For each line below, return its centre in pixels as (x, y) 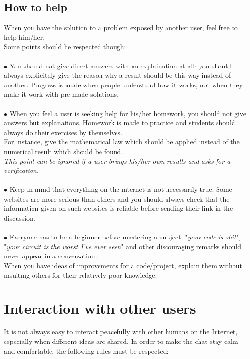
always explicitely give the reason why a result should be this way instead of (117, 75)
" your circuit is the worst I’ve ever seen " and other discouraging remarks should (123, 246)
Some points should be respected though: (65, 46)
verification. (22, 170)
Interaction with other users (100, 308)
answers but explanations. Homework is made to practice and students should (120, 123)
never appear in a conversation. (50, 256)
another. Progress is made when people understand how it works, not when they (123, 84)
